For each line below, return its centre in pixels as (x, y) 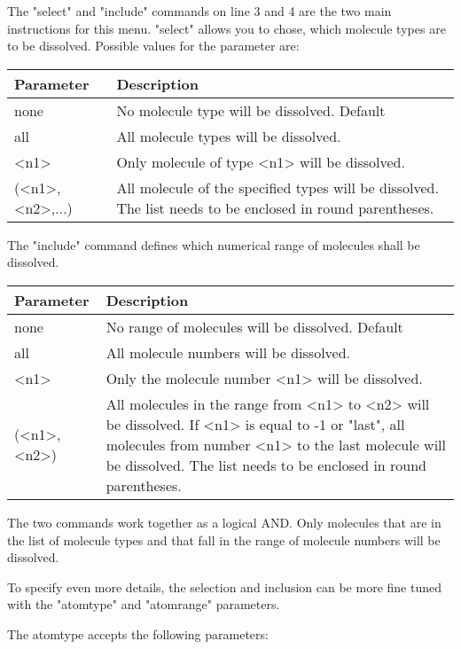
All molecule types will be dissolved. (229, 136)
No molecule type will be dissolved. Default (251, 110)
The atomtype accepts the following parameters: (138, 633)
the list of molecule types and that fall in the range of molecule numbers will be (224, 540)
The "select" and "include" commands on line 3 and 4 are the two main (199, 11)
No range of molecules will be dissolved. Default (254, 326)
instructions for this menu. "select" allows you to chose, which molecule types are (227, 28)
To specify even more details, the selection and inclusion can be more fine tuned (224, 586)
